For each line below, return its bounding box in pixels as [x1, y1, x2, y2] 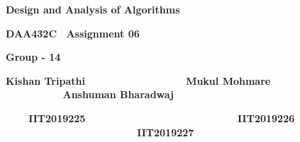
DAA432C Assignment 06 [6, 25, 140, 40]
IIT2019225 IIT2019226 [28, 110, 295, 125]
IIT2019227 [137, 124, 194, 139]
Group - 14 [6, 49, 61, 64]
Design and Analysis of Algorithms [6, 2, 180, 16]
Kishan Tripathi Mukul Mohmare [6, 73, 271, 88]
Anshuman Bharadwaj [62, 87, 174, 102]
